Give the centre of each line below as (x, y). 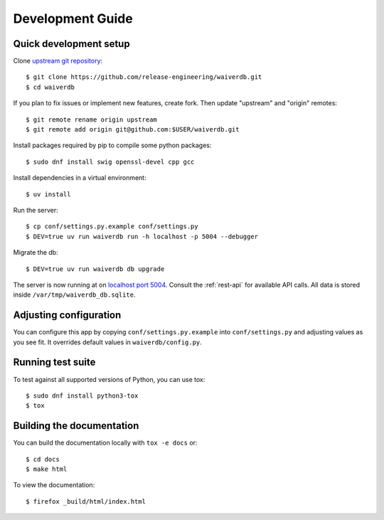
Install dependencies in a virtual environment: (80, 178)
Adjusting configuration (67, 315)
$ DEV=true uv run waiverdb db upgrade (95, 269)
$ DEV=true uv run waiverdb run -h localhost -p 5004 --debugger (142, 236)
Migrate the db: (36, 253)
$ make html (47, 469)
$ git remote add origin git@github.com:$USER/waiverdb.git (133, 129)
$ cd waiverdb (50, 87)
